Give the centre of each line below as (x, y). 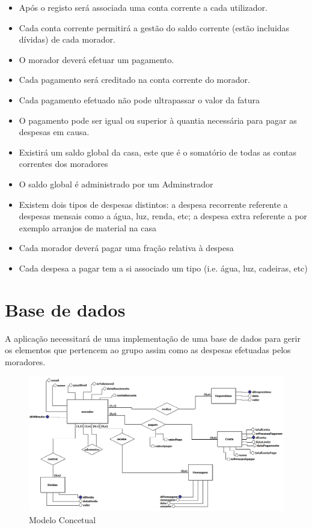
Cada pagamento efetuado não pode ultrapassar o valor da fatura (139, 99)
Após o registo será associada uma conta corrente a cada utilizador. (143, 7)
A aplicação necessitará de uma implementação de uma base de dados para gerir (153, 338)
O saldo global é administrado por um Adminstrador (116, 184)
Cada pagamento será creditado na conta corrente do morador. (134, 80)
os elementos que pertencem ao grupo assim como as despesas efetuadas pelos (148, 350)
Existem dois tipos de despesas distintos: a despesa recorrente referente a (153, 204)
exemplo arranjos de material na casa (87, 227)
